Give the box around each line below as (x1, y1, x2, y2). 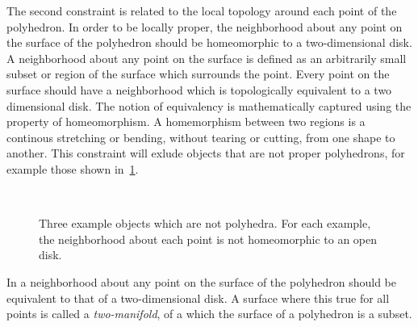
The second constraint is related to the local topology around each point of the (6, 2, 397, 19)
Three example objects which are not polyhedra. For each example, (39, 215, 371, 232)
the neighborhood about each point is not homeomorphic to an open (39, 230, 378, 247)
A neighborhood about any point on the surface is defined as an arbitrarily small (6, 49, 407, 66)
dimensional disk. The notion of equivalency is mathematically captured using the (6, 97, 412, 114)
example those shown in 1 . (6, 160, 139, 177)
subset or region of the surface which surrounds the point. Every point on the (6, 65, 390, 82)
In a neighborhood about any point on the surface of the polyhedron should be (6, 273, 396, 290)
